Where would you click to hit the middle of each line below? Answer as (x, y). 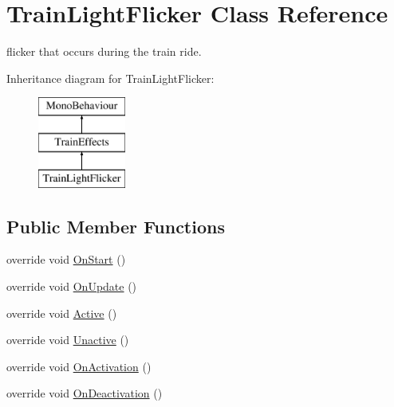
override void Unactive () (68, 340)
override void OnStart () (66, 259)
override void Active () (62, 313)
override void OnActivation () (79, 366)
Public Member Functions (116, 226)
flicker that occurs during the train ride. (104, 51)
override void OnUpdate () (72, 286)
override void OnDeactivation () (85, 393)
